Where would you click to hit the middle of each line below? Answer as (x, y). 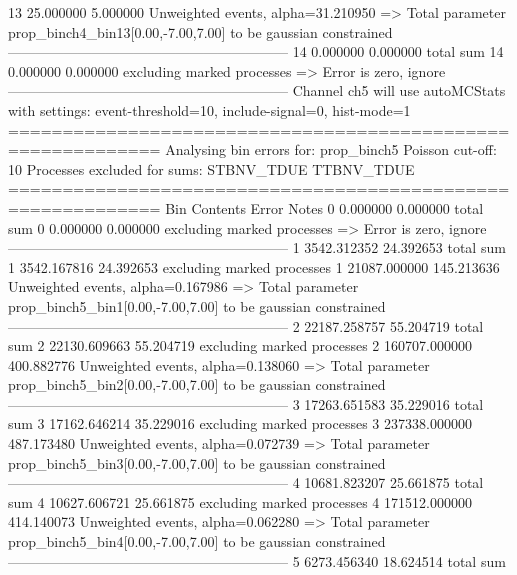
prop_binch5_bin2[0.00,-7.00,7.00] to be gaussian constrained (197, 384)
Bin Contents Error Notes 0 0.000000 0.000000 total (324, 207)
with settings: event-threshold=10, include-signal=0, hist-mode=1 (209, 109)
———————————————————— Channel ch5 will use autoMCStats (257, 90)
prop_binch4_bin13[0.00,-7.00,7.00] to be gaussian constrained (200, 31)
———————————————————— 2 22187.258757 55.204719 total (246, 325)
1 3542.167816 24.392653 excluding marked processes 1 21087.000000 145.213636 (254, 266)
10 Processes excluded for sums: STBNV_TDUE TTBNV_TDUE (211, 168)
